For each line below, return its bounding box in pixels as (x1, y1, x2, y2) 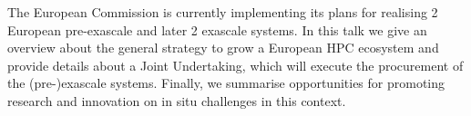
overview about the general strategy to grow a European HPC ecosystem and (7, 38, 439, 57)
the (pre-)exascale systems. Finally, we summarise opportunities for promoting (7, 73, 445, 92)
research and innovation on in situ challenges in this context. (7, 91, 346, 110)
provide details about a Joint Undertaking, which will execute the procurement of (7, 55, 464, 74)
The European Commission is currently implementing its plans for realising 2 (7, 3, 438, 21)
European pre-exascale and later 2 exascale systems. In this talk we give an (7, 20, 427, 39)
